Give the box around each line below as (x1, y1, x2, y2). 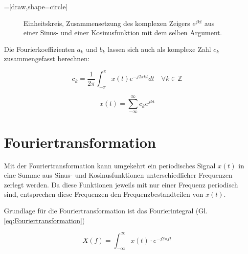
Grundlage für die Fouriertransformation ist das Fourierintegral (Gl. (4, 205, 208, 215)
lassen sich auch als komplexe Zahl (107, 44, 211, 54)
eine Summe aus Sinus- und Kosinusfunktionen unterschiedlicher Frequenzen (4, 170, 233, 180)
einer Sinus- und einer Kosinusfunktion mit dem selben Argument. (23, 27, 222, 38)
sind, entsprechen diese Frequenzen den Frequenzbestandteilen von (4, 189, 203, 199)
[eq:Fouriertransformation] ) (4, 215, 85, 225)
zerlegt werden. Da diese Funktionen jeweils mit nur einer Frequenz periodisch (4, 179, 238, 189)
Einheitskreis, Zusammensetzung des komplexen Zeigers (23, 18, 190, 28)
